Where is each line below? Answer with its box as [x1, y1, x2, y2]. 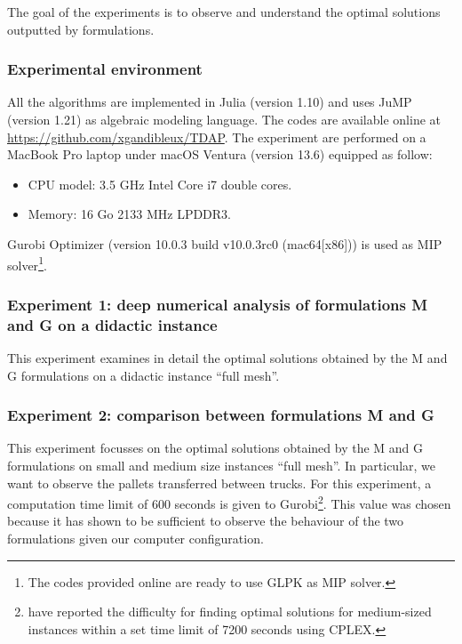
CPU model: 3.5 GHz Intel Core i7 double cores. [28, 174, 292, 193]
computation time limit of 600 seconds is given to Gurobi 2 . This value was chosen [7, 492, 451, 512]
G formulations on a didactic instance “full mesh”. [7, 366, 280, 384]
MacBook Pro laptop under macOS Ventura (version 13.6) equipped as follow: [7, 145, 433, 164]
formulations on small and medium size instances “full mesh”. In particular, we [7, 455, 436, 474]
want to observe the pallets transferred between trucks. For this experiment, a [7, 473, 432, 492]
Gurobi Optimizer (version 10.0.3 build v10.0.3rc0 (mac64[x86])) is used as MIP [7, 234, 442, 253]
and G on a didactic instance [7, 313, 218, 335]
